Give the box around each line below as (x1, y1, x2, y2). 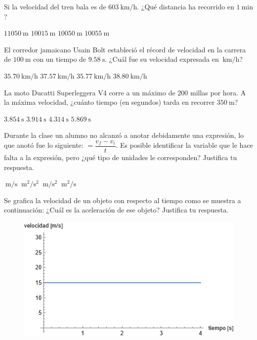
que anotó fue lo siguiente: (4, 140, 84, 150)
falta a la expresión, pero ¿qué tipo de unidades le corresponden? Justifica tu (4, 152, 237, 162)
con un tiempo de (33, 54, 86, 64)
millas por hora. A (190, 87, 246, 97)
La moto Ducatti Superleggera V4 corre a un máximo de (4, 87, 175, 97)
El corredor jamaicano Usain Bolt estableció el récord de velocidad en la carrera (4, 44, 246, 54)
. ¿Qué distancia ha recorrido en (137, 1, 234, 11)
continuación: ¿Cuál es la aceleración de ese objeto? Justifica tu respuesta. (4, 205, 229, 215)
